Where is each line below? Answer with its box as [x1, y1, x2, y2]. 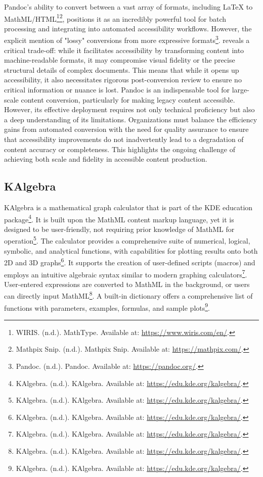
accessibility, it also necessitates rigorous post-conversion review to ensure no [4, 74, 242, 85]
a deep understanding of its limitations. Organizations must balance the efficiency [4, 114, 257, 124]
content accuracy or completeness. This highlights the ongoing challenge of [4, 144, 235, 154]
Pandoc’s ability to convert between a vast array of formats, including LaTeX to [4, 2, 253, 12]
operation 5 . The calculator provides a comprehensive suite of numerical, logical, [4, 234, 250, 246]
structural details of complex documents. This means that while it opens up [4, 64, 239, 75]
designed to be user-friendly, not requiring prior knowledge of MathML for [4, 223, 235, 234]
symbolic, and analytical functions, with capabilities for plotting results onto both [4, 245, 258, 256]
